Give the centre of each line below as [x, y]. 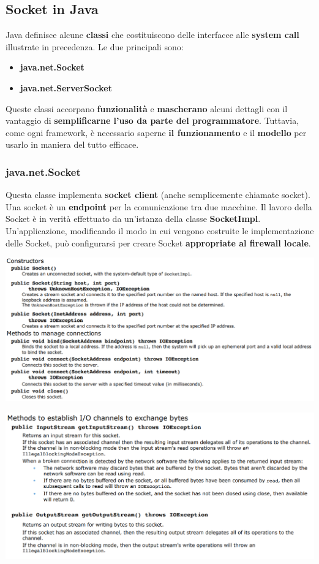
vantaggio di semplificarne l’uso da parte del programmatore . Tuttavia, [152, 120]
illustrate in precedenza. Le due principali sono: [95, 46]
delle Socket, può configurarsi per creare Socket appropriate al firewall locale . [158, 242]
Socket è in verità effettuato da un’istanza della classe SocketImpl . [133, 219]
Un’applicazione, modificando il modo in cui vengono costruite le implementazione [160, 230]
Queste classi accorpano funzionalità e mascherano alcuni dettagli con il [147, 108]
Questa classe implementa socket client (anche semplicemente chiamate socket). [158, 195]
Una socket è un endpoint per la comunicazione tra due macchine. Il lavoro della [159, 206]
